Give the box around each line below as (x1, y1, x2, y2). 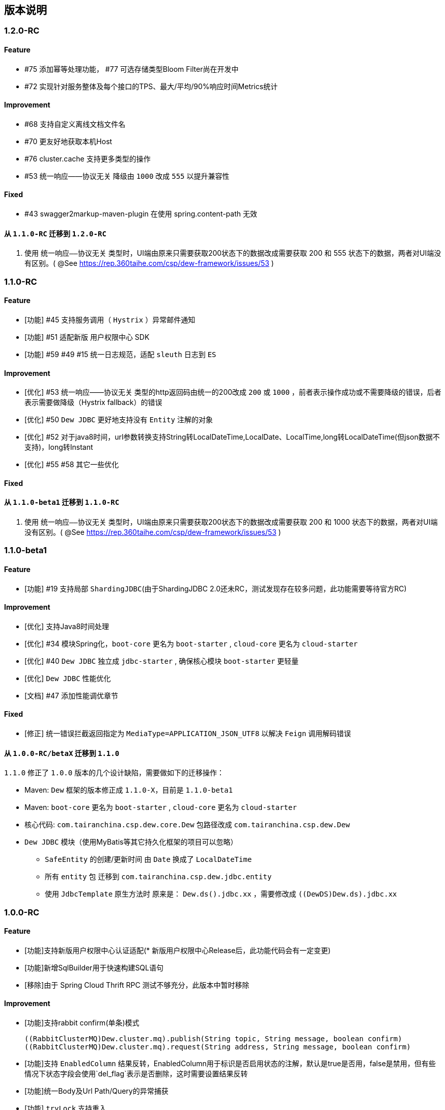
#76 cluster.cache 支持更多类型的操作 (24, 154, 151, 163)
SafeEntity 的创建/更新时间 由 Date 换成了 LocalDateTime (45, 855, 252, 864)
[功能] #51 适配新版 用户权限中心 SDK (24, 332, 150, 341)
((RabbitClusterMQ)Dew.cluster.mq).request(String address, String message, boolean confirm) (24, 1043, 411, 1051)
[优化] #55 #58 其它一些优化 (24, 460, 119, 469)
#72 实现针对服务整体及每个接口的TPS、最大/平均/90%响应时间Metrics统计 (24, 82, 278, 91)
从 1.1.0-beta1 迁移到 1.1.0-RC (4, 498, 120, 507)
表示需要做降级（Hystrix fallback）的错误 (24, 398, 162, 407)
